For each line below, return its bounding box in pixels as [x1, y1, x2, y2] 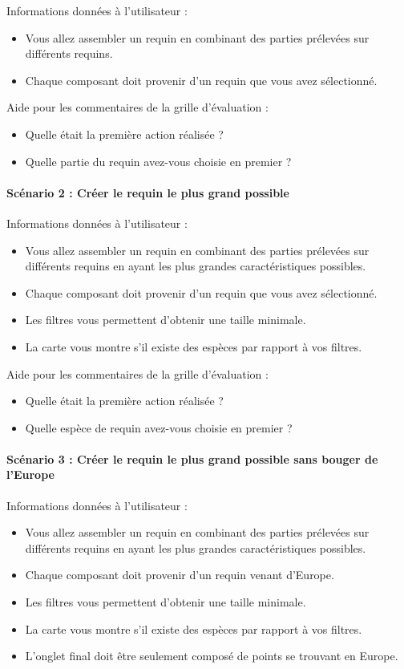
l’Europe [6, 466, 55, 483]
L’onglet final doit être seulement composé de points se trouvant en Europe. [25, 647, 398, 664]
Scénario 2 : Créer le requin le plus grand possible [6, 184, 289, 201]
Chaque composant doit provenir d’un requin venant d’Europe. [25, 566, 334, 583]
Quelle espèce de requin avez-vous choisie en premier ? [25, 419, 293, 436]
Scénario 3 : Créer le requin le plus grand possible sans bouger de [6, 450, 378, 467]
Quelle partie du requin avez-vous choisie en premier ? [25, 152, 292, 169]
